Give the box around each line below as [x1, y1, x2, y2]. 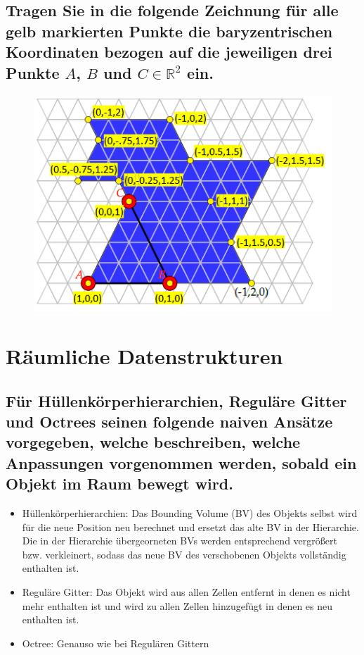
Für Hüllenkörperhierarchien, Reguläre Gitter [6, 389, 347, 411]
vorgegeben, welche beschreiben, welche [6, 431, 301, 453]
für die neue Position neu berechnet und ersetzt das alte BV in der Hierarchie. [22, 519, 359, 534]
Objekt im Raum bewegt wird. [6, 473, 233, 494]
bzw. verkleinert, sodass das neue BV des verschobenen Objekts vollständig [22, 547, 346, 561]
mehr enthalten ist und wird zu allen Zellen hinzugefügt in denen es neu [22, 598, 333, 613]
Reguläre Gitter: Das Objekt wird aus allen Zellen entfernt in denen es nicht [22, 584, 351, 599]
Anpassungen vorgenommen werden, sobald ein [6, 451, 357, 473]
